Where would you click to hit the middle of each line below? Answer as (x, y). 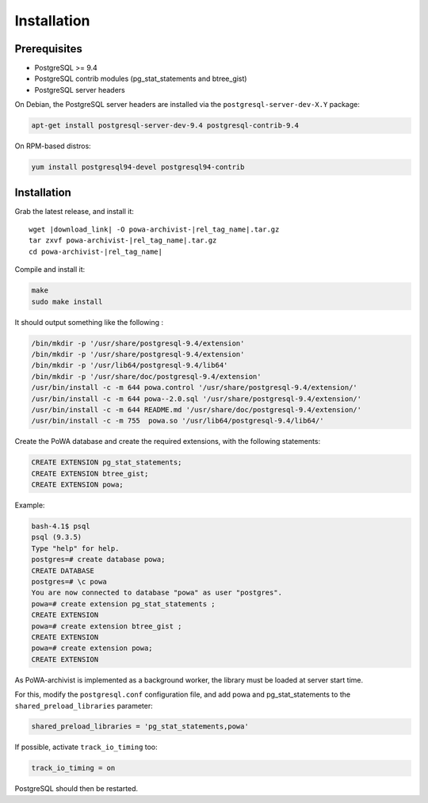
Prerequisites (48, 49)
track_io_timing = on (73, 768)
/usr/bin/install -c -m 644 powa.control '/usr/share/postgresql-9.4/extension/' (195, 388)
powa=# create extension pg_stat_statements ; (123, 604)
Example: (30, 505)
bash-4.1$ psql (61, 526)
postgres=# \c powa (69, 581)
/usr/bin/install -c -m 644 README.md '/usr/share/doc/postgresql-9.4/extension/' (197, 409)
